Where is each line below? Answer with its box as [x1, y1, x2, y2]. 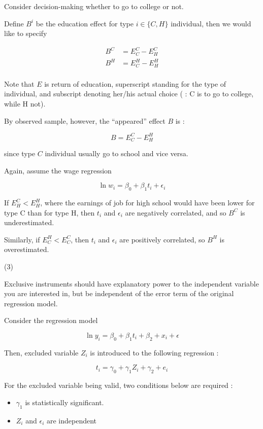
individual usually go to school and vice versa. [45, 148, 188, 159]
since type [4, 148, 36, 159]
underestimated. [4, 217, 54, 228]
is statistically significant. [25, 397, 104, 407]
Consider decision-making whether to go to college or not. [4, 1, 184, 11]
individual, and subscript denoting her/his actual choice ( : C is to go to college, [4, 88, 254, 99]
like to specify [4, 28, 47, 39]
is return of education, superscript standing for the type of [44, 78, 226, 89]
